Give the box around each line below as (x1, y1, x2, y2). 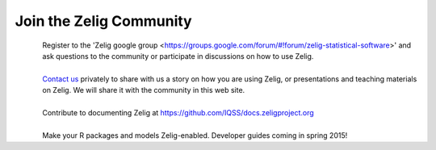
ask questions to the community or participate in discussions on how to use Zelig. (42, 51, 314, 60)
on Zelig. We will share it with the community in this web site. (42, 85, 245, 95)
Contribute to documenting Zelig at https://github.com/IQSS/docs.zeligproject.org (42, 107, 314, 117)
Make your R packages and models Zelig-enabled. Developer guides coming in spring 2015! (42, 130, 348, 140)
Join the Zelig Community (15, 12, 193, 30)
